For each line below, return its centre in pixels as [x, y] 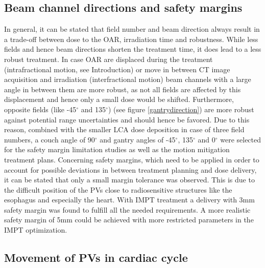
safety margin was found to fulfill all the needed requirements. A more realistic [127, 209]
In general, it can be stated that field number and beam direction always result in [132, 29]
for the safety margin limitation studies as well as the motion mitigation [117, 149]
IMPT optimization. [36, 230]
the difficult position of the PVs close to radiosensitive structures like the [118, 189]
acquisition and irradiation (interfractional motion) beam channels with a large [128, 79]
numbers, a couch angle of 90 [50, 139]
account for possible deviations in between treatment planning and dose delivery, [130, 169]
